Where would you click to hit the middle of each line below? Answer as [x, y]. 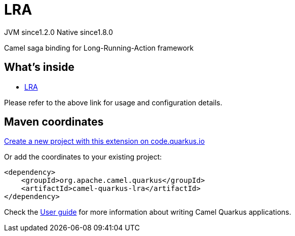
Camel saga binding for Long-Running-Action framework [99, 48]
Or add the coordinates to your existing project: [83, 157]
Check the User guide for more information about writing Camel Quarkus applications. [148, 212]
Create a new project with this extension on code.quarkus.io [104, 141]
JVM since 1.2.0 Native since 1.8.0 [59, 32]
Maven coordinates [54, 122]
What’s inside [39, 67]
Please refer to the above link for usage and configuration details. [113, 102]
